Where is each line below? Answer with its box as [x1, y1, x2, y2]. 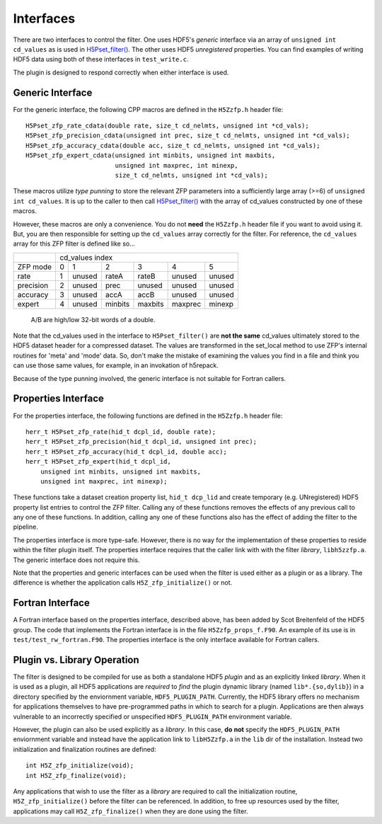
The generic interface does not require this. [13, 556, 140, 564]
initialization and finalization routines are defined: [13, 745, 156, 753]
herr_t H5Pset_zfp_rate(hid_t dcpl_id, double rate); [25, 428, 216, 435]
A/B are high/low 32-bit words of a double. [30, 315, 156, 324]
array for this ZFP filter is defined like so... [13, 239, 136, 248]
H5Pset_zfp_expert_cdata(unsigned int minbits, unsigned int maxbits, [25, 151, 276, 159]
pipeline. [13, 522, 38, 531]
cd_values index [59, 252, 113, 262]
